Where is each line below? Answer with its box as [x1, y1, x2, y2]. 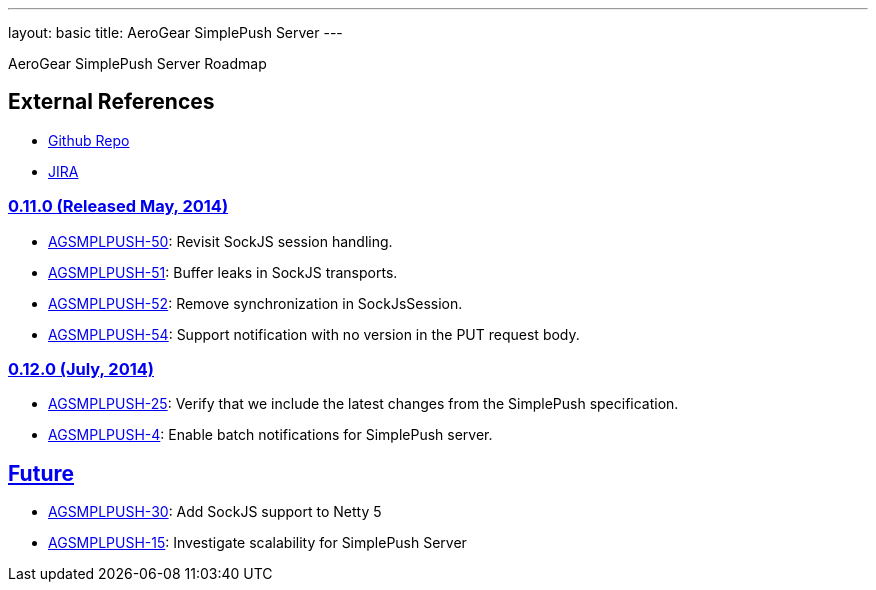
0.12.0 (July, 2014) [8, 358, 154, 379]
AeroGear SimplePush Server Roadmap [8, 55, 267, 72]
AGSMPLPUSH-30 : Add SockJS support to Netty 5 [48, 503, 382, 521]
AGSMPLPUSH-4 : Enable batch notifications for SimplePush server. [48, 426, 493, 444]
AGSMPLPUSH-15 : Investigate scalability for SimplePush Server [48, 534, 467, 552]
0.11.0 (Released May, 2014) [8, 196, 229, 217]
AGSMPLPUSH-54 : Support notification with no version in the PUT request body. [48, 325, 580, 343]
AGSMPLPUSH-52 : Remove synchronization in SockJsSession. [48, 294, 463, 312]
